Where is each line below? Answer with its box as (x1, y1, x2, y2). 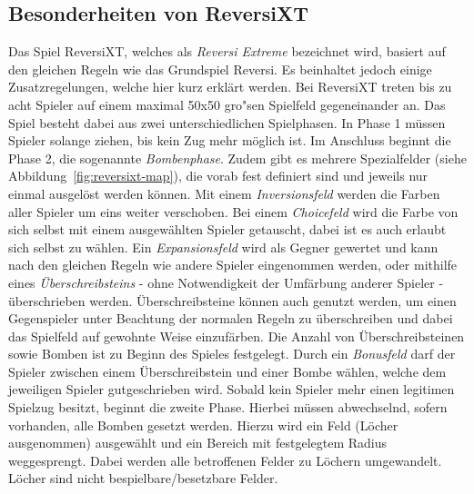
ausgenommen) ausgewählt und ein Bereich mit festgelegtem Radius (8, 433, 388, 452)
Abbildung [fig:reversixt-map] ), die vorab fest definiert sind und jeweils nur (8, 166, 429, 185)
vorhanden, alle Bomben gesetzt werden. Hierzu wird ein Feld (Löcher (8, 415, 398, 434)
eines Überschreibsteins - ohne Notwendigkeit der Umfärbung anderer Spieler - (8, 272, 444, 291)
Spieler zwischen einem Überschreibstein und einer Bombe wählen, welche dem (8, 361, 447, 380)
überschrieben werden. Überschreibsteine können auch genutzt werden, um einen (8, 291, 457, 310)
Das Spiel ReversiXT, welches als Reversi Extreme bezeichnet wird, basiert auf (8, 42, 446, 61)
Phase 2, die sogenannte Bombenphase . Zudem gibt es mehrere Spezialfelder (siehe (8, 148, 467, 167)
